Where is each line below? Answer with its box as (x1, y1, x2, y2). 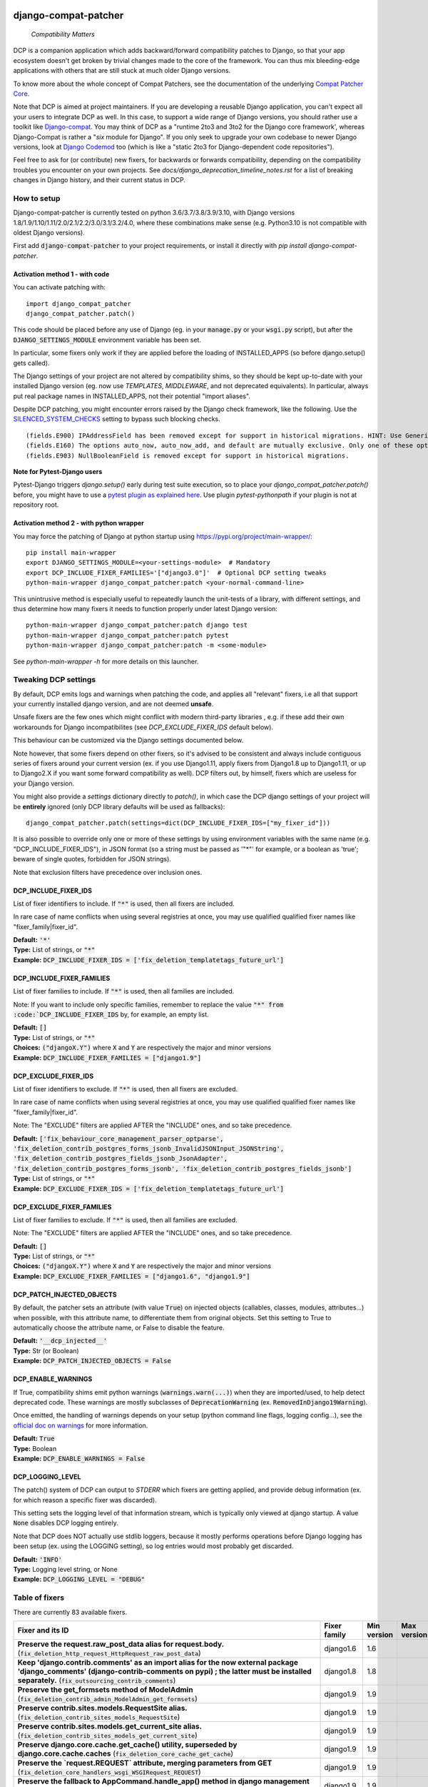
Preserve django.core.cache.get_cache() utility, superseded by (17, 1739, 238, 1749)
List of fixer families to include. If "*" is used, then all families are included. (13, 987, 235, 996)
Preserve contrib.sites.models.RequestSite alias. (17, 1703, 188, 1713)
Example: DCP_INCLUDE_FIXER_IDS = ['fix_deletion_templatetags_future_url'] (13, 955, 285, 964)
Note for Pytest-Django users (13, 467, 103, 476)
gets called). (13, 358, 50, 367)
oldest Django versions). (13, 229, 85, 237)
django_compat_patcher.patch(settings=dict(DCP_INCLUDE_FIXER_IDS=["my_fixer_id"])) (26, 818, 331, 827)
